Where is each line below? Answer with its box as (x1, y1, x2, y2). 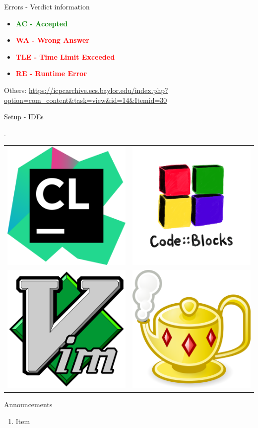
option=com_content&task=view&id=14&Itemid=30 (4, 94, 167, 105)
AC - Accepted (15, 18, 68, 28)
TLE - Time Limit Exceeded (15, 51, 115, 62)
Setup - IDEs (4, 111, 44, 122)
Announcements (4, 399, 53, 410)
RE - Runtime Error (15, 68, 87, 79)
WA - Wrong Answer (15, 35, 89, 45)
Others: (4, 85, 27, 95)
